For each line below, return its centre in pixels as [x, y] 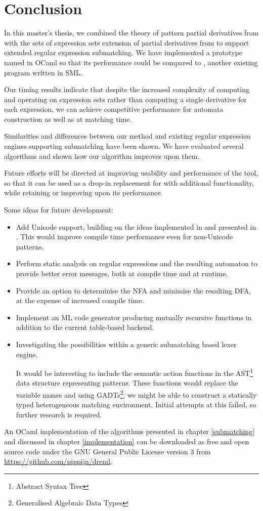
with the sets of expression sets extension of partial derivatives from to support [127, 42]
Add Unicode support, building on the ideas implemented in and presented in [136, 226]
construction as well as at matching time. [68, 119]
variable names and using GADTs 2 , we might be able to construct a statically [136, 394]
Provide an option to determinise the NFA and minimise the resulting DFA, [134, 290]
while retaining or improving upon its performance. [83, 193]
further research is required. [59, 414]
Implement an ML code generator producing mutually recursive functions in [134, 317]
